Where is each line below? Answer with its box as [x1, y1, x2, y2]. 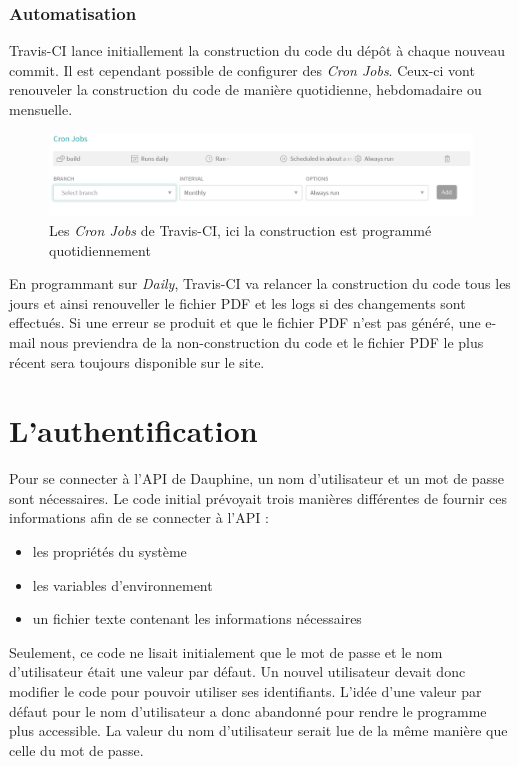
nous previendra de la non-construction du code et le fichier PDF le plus [40, 331, 484, 352]
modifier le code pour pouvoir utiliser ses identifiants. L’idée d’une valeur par [9, 681, 482, 702]
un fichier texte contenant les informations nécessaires [32, 608, 362, 629]
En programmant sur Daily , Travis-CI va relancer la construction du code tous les [9, 273, 511, 294]
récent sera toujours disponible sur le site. [9, 351, 265, 372]
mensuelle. [9, 99, 73, 119]
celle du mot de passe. [9, 739, 144, 760]
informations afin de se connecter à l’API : [9, 507, 269, 528]
